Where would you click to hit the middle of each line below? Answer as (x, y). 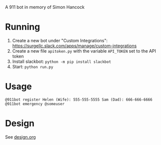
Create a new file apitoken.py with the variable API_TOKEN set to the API (84, 51)
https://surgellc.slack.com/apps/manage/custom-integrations (74, 46)
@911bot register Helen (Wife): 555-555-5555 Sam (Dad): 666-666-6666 (79, 100)
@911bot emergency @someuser (35, 104)
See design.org (20, 137)
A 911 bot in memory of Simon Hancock (45, 7)
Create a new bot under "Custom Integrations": (60, 40)
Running (23, 27)
